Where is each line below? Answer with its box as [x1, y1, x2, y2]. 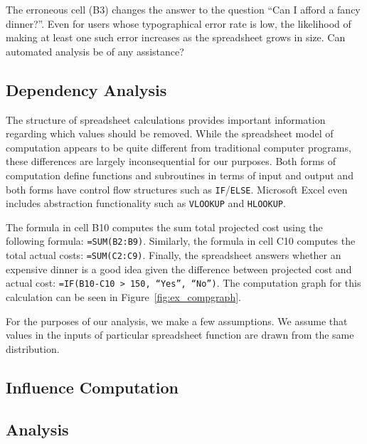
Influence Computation [6, 376, 179, 398]
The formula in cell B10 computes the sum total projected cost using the [6, 219, 323, 234]
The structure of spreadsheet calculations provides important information [6, 112, 326, 127]
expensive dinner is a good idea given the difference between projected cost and [6, 261, 352, 276]
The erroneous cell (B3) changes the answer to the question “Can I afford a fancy [6, 2, 361, 16]
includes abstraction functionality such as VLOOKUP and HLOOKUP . [6, 196, 286, 211]
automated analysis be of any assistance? [6, 43, 184, 58]
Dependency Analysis [6, 78, 167, 100]
